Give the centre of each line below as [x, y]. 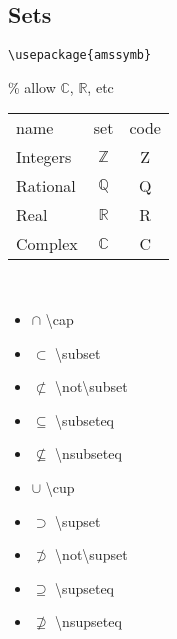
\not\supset [91, 554]
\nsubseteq [88, 453]
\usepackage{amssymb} [80, 55]
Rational [46, 186]
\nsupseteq [88, 621]
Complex [47, 244]
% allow [32, 86]
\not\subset [91, 386]
